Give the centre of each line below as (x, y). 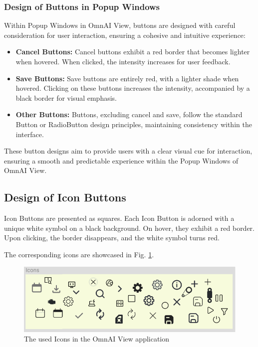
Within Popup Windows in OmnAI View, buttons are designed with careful (120, 25)
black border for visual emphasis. (66, 97)
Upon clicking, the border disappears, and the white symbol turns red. (112, 238)
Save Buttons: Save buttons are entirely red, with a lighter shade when (127, 78)
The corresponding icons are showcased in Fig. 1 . (79, 254)
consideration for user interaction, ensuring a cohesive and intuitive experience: (125, 35)
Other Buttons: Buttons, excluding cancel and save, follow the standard (129, 114)
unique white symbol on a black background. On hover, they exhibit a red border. (129, 228)
